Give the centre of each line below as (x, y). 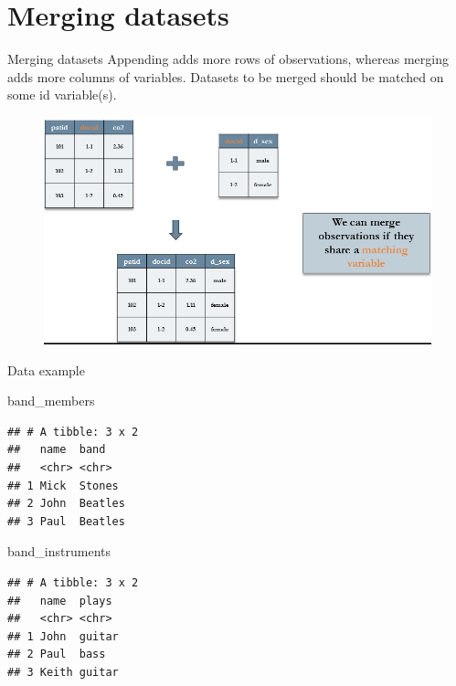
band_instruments (59, 551)
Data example (46, 369)
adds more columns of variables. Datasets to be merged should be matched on (226, 76)
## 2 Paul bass (57, 654)
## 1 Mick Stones (63, 485)
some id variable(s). (62, 95)
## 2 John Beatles (66, 504)
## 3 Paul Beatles (66, 521)
